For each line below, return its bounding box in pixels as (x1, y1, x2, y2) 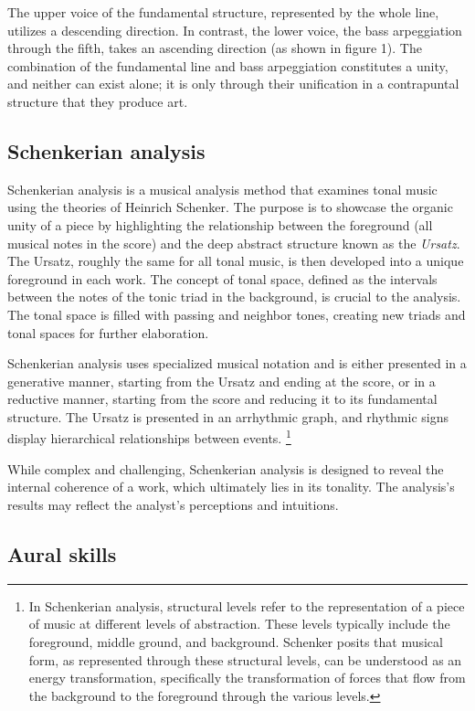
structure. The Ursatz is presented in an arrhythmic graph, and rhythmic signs (7, 407, 449, 426)
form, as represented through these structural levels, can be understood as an (28, 650, 462, 669)
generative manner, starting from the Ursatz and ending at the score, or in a (7, 371, 436, 390)
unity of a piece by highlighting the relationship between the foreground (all (7, 215, 433, 234)
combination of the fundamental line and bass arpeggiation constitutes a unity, (7, 56, 449, 75)
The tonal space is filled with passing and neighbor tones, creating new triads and (7, 304, 466, 324)
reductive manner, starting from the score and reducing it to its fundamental (7, 389, 438, 409)
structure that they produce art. (7, 91, 188, 111)
